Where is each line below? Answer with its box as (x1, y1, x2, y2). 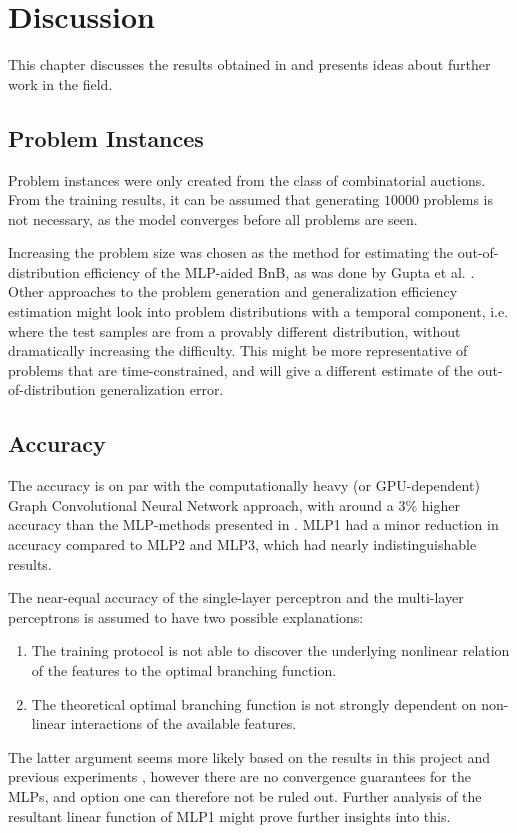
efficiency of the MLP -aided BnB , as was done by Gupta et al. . (84, 261, 475, 282)
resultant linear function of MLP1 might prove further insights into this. (8, 805, 451, 826)
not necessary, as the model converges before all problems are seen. (8, 208, 418, 229)
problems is (423, 189, 494, 210)
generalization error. (100, 379, 224, 400)
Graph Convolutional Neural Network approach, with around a (8, 494, 394, 515)
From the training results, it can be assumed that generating (8, 189, 380, 210)
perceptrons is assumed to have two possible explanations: (8, 606, 364, 627)
